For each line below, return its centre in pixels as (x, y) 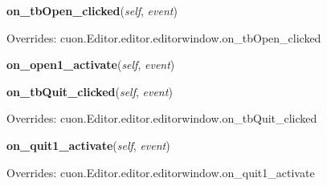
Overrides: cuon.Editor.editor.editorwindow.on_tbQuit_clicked (162, 118)
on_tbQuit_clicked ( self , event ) (90, 91)
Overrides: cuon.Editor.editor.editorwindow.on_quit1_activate (161, 172)
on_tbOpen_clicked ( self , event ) (92, 10)
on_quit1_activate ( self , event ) (88, 145)
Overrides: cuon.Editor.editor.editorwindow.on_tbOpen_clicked (164, 37)
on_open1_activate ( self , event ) (91, 65)
